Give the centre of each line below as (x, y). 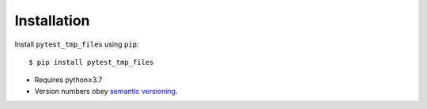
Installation (52, 21)
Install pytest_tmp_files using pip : (77, 44)
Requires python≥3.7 (68, 80)
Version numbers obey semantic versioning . (106, 91)
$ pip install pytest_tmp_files (91, 62)
